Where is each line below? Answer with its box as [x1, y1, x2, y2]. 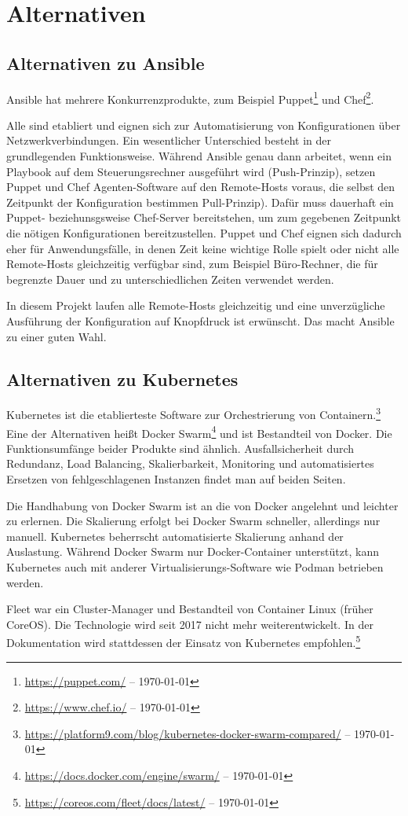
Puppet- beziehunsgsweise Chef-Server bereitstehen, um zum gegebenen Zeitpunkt [6, 209, 402, 226]
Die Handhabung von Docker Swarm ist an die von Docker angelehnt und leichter [6, 497, 399, 513]
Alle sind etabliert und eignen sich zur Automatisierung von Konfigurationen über [6, 116, 401, 133]
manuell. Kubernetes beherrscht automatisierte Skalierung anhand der [6, 527, 344, 544]
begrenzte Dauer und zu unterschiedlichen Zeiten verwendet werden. [6, 270, 334, 287]
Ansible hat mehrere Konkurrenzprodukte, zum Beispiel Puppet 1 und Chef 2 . [6, 88, 374, 107]
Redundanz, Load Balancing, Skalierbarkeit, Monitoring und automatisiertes [6, 455, 374, 472]
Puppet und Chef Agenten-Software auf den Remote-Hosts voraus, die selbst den [6, 178, 395, 195]
